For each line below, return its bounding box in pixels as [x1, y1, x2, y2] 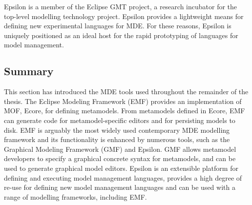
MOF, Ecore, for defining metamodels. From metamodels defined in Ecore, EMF [4, 105, 245, 116]
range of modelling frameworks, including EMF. [4, 191, 147, 202]
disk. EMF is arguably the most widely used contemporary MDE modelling [4, 124, 230, 135]
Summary [4, 63, 54, 79]
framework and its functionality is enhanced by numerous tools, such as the [4, 134, 230, 144]
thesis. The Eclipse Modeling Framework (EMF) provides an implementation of [4, 96, 242, 106]
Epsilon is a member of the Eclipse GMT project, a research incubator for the [4, 1, 237, 11]
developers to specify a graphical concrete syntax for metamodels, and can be [4, 153, 236, 164]
